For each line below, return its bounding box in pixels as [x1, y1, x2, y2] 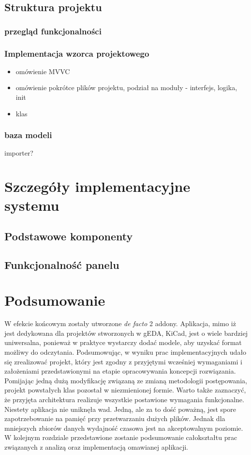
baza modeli [4, 129, 52, 141]
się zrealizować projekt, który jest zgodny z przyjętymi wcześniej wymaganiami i [4, 356, 242, 366]
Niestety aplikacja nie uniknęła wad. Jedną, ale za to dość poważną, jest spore [4, 404, 236, 414]
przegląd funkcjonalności [4, 25, 102, 37]
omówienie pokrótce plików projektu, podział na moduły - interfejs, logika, [15, 82, 237, 93]
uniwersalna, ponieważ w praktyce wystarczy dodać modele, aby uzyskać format [4, 337, 242, 347]
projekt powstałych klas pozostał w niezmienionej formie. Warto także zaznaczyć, [4, 385, 246, 395]
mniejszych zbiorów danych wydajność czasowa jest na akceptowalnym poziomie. [4, 423, 243, 433]
